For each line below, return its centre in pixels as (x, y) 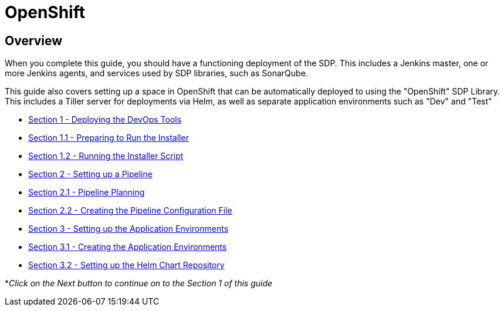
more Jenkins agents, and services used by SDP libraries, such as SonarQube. (156, 73)
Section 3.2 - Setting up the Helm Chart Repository (126, 265)
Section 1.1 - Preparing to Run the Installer (109, 138)
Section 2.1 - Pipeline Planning (87, 192)
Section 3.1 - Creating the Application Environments (128, 247)
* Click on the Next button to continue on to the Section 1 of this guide (139, 283)
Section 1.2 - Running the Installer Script (106, 156)
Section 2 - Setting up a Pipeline (90, 174)
